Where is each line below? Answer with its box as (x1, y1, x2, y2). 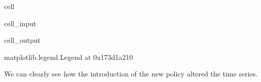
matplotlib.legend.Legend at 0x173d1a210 (4, 51, 133, 62)
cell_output (4, 35, 41, 45)
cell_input (4, 18, 36, 28)
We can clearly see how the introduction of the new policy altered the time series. (4, 68, 258, 79)
